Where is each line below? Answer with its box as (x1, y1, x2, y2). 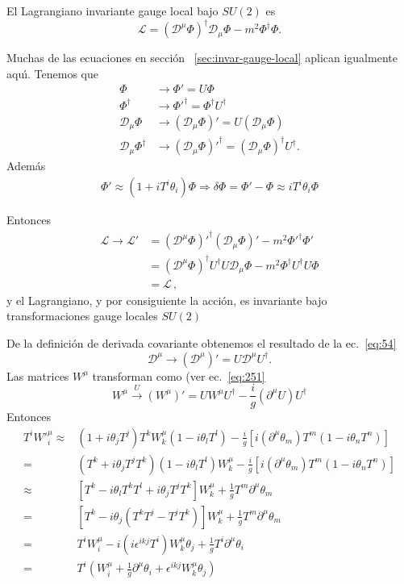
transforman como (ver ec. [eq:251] (92, 367, 265, 384)
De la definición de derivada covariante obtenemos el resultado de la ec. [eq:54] (6, 334, 397, 351)
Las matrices (6, 367, 69, 384)
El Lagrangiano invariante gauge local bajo (6, 2, 219, 19)
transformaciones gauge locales (6, 307, 158, 324)
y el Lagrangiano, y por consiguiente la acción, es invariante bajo (6, 291, 327, 308)
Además (6, 157, 46, 174)
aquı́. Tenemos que (6, 65, 99, 81)
